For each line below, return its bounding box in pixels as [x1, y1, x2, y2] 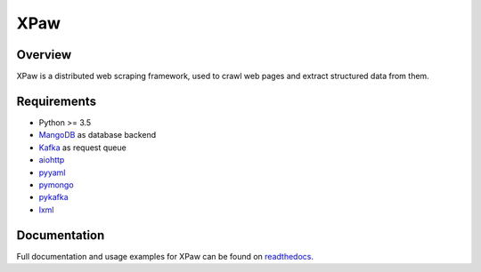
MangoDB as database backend [38, 130, 157, 140]
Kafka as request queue [38, 142, 126, 153]
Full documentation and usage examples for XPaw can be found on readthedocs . [16, 251, 314, 261]
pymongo [38, 179, 75, 190]
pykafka [38, 192, 69, 203]
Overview [16, 47, 72, 62]
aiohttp [38, 155, 65, 165]
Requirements [16, 93, 97, 108]
